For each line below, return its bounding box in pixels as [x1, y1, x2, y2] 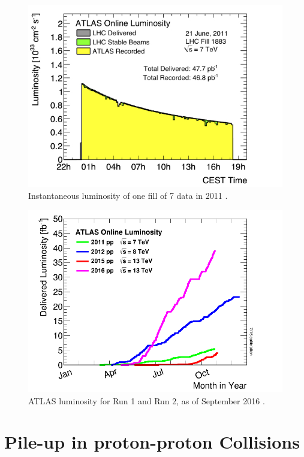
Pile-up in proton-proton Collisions [4, 429, 300, 454]
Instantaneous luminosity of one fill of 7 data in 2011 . [28, 189, 228, 201]
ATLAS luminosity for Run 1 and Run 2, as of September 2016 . [28, 394, 265, 407]
